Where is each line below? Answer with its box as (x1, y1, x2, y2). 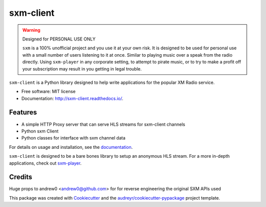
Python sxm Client (21, 128, 59, 134)
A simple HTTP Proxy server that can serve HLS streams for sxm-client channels (21, 121, 186, 127)
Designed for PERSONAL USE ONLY (22, 36, 96, 42)
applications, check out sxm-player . (9, 160, 82, 166)
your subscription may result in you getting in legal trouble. (22, 66, 142, 71)
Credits (9, 173, 33, 181)
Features (9, 108, 37, 117)
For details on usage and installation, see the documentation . (9, 144, 133, 150)
